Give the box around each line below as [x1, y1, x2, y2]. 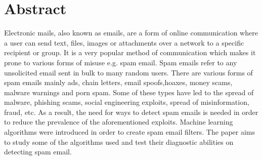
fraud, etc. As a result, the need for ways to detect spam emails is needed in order [4, 106, 258, 117]
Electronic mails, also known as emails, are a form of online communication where [4, 27, 258, 38]
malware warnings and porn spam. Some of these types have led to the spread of [4, 87, 254, 97]
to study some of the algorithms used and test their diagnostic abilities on [4, 136, 234, 147]
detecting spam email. [4, 146, 72, 157]
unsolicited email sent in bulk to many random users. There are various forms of [4, 67, 253, 77]
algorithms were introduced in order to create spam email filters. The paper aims [4, 127, 255, 137]
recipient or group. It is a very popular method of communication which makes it [4, 47, 256, 58]
